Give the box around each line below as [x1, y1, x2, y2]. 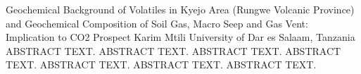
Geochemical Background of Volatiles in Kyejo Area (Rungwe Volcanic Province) [6, 2, 355, 16]
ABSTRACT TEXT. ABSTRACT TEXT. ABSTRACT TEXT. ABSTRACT [6, 43, 341, 58]
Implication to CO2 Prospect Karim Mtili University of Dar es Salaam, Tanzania [6, 30, 355, 44]
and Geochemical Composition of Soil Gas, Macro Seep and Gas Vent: [6, 16, 308, 30]
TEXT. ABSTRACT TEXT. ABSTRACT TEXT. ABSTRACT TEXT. [6, 57, 317, 72]
